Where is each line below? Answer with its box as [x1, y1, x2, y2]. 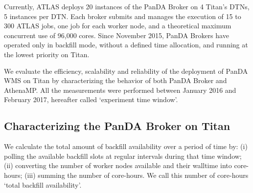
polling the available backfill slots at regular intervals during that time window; [4, 150, 242, 161]
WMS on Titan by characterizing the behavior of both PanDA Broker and [4, 75, 227, 86]
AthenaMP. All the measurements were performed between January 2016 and [4, 85, 236, 95]
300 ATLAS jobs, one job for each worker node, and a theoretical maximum [4, 21, 231, 31]
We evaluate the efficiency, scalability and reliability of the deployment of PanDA [4, 65, 248, 76]
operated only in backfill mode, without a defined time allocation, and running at [4, 40, 248, 50]
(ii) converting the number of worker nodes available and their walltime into [4, 160, 232, 171]
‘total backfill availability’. [4, 179, 82, 190]
